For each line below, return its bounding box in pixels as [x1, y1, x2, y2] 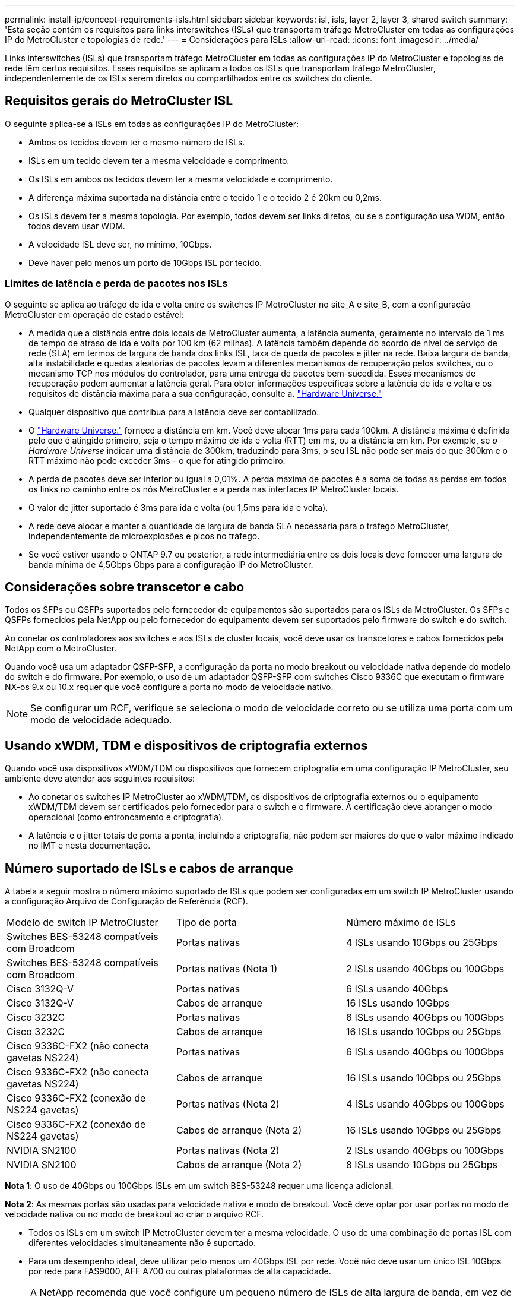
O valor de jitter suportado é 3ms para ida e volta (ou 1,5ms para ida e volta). [28, 502, 328, 513]
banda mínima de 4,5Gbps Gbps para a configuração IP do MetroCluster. [28, 559, 313, 570]
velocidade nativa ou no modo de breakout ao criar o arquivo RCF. [5, 1209, 264, 1220]
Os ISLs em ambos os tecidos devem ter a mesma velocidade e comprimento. [28, 173, 333, 184]
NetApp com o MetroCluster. [5, 643, 117, 654]
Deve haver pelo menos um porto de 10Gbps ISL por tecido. [28, 257, 262, 268]
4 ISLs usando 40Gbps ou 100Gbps [345, 1098, 505, 1111]
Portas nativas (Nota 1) [176, 963, 278, 975]
